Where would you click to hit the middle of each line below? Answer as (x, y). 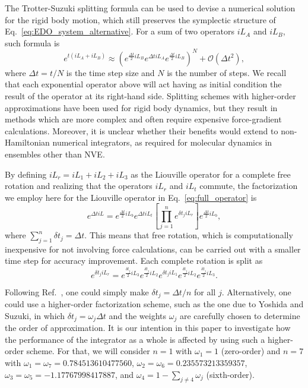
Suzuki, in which (35, 315)
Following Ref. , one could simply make (77, 291)
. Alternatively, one (256, 291)
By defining (26, 174)
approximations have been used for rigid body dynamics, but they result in (141, 107)
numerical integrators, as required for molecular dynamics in (162, 142)
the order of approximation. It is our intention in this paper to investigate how (148, 328)
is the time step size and (110, 72)
